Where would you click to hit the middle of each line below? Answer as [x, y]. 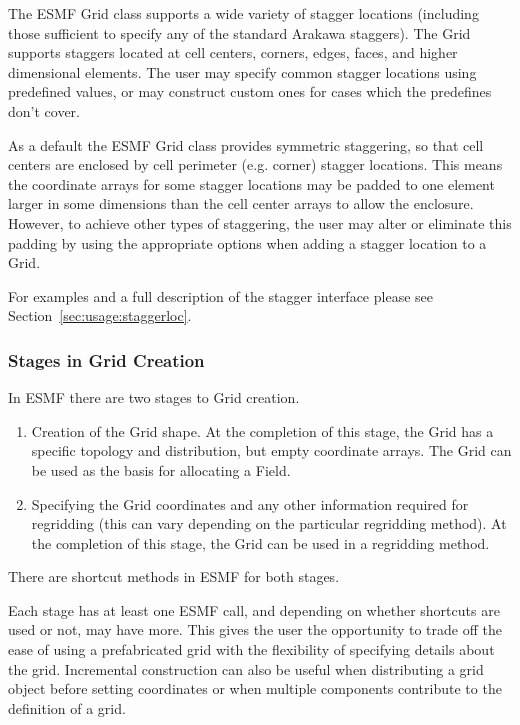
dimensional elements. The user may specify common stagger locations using [242, 71]
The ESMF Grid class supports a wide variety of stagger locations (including [243, 13]
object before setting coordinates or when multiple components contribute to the [255, 688]
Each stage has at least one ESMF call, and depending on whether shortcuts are [254, 609]
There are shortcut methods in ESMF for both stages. [174, 576]
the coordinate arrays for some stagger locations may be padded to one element [251, 183]
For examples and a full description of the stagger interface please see [220, 295]
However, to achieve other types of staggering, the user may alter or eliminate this [260, 222]
